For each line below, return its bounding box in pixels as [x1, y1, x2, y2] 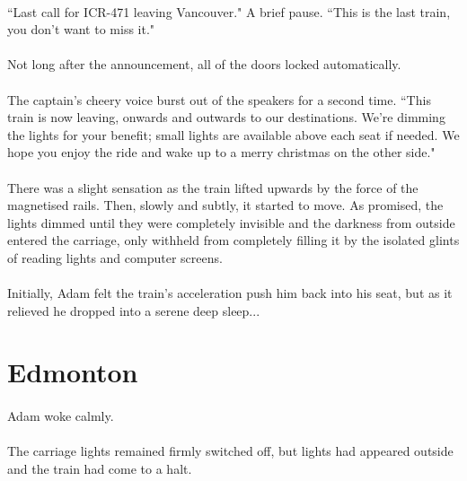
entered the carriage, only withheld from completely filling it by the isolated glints [7, 231, 460, 249]
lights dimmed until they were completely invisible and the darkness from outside [7, 213, 455, 232]
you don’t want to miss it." [7, 20, 155, 39]
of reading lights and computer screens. [7, 248, 223, 267]
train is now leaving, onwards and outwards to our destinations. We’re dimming [7, 108, 445, 127]
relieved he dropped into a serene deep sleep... [7, 301, 260, 319]
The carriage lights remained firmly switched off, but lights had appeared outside [7, 442, 454, 460]
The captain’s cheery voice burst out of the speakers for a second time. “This [7, 90, 431, 109]
